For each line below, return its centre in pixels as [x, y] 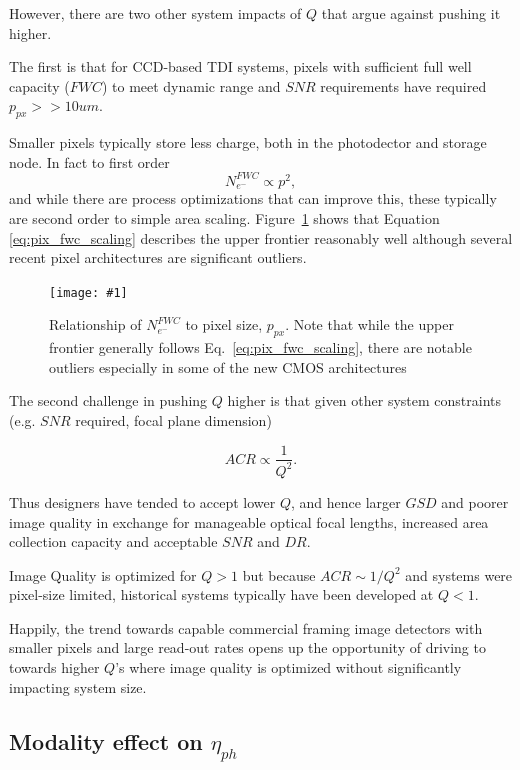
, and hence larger [346, 501]
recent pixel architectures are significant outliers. [158, 257]
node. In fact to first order [89, 161]
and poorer [475, 501]
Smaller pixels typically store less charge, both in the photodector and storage [248, 142]
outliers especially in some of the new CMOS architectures [228, 366]
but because [279, 574]
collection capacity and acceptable [113, 541]
